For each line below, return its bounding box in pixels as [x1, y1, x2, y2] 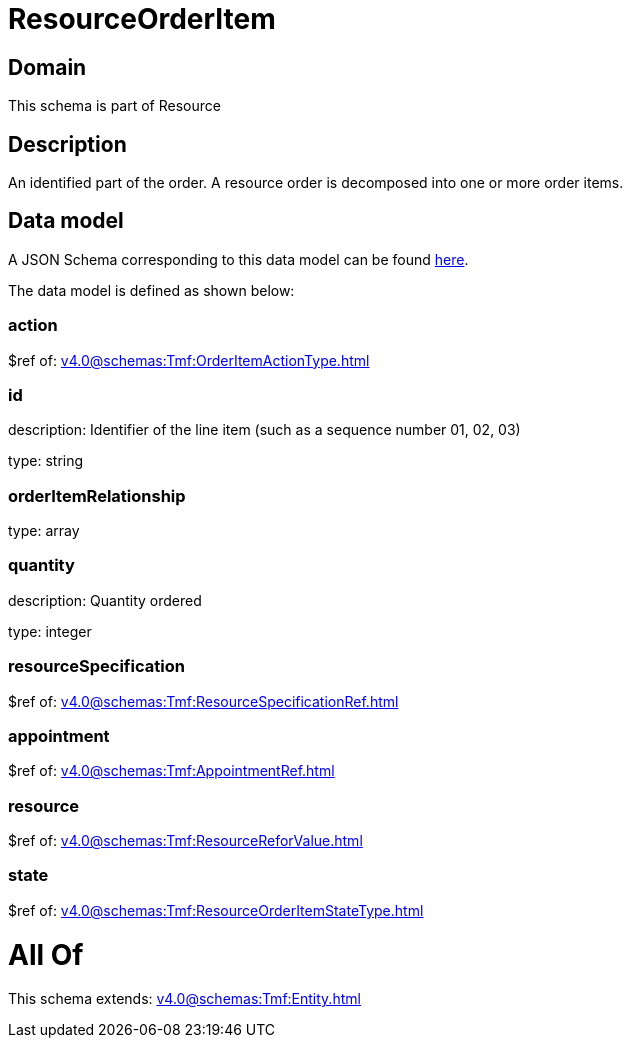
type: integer [8, 622, 92, 640]
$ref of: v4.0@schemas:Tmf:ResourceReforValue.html [8, 832, 363, 850]
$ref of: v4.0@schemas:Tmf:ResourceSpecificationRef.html [8, 692, 399, 710]
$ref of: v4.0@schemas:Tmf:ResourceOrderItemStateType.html [8, 901, 424, 919]
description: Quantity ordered [8, 591, 202, 609]
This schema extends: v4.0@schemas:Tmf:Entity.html [8, 990, 361, 1008]
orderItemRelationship [8, 485, 186, 506]
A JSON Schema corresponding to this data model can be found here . [8, 250, 469, 268]
